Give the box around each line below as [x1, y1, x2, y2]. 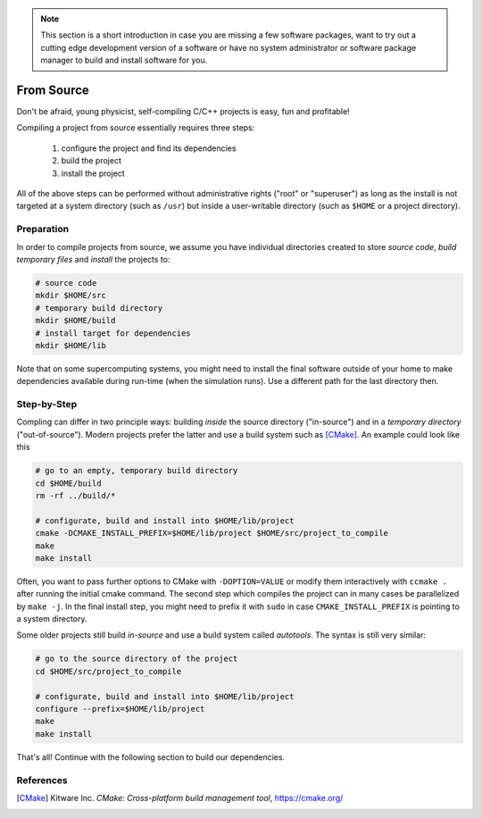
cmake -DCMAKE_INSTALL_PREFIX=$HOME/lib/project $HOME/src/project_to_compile [35, 528, 388, 538]
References [16, 773, 68, 786]
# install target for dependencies [35, 328, 191, 338]
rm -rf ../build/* [35, 490, 116, 500]
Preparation [16, 223, 70, 236]
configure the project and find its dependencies [61, 143, 237, 154]
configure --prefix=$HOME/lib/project [35, 704, 205, 714]
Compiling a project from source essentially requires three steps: [16, 122, 255, 133]
